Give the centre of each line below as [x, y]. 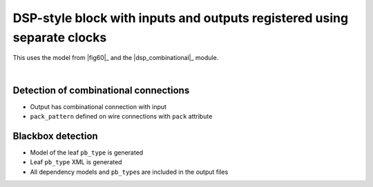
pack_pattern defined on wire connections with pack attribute [121, 117]
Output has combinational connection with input [98, 106]
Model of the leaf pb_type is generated [87, 152]
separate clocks [60, 37]
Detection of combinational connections [101, 90]
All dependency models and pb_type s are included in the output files [129, 172]
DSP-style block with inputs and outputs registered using [181, 18]
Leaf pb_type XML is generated [76, 162]
